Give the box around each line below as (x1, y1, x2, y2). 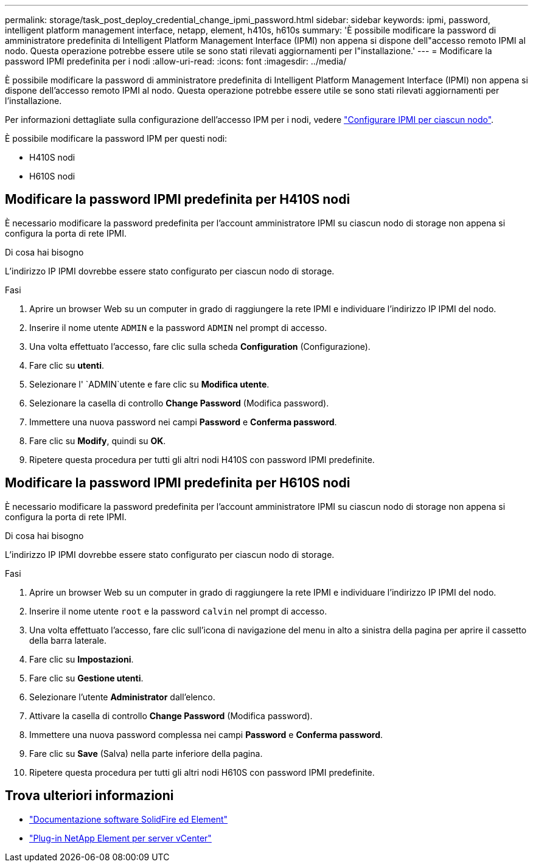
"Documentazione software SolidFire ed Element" (29, 813, 228, 824)
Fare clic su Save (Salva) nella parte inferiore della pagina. (29, 748, 263, 759)
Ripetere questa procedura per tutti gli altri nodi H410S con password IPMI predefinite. (29, 454, 375, 465)
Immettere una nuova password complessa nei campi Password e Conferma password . (29, 729, 383, 740)
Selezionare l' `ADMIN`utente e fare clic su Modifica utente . (29, 378, 270, 389)
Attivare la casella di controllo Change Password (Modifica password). (29, 710, 313, 721)
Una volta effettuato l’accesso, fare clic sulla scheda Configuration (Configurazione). (29, 341, 371, 352)
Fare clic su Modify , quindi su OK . (29, 435, 166, 446)
